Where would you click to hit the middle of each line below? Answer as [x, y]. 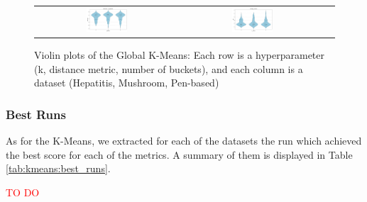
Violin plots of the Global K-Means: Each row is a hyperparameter [180, 55]
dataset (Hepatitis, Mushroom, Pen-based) [127, 83]
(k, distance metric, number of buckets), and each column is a [169, 68]
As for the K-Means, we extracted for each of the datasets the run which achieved [184, 141]
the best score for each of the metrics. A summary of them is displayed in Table [179, 154]
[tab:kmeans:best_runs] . [58, 168]
